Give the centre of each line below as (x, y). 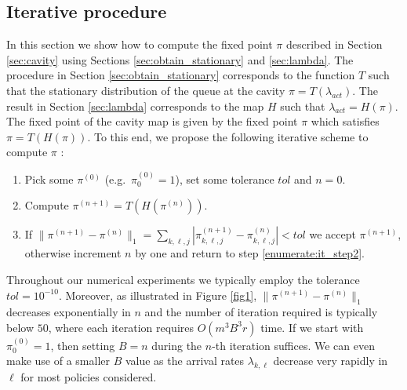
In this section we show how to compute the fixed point (140, 44)
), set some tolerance (225, 179)
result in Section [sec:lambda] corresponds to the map (135, 106)
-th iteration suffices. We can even (293, 345)
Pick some (49, 179)
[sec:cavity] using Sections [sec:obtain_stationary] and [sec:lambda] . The (180, 59)
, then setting (83, 345)
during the (177, 345)
